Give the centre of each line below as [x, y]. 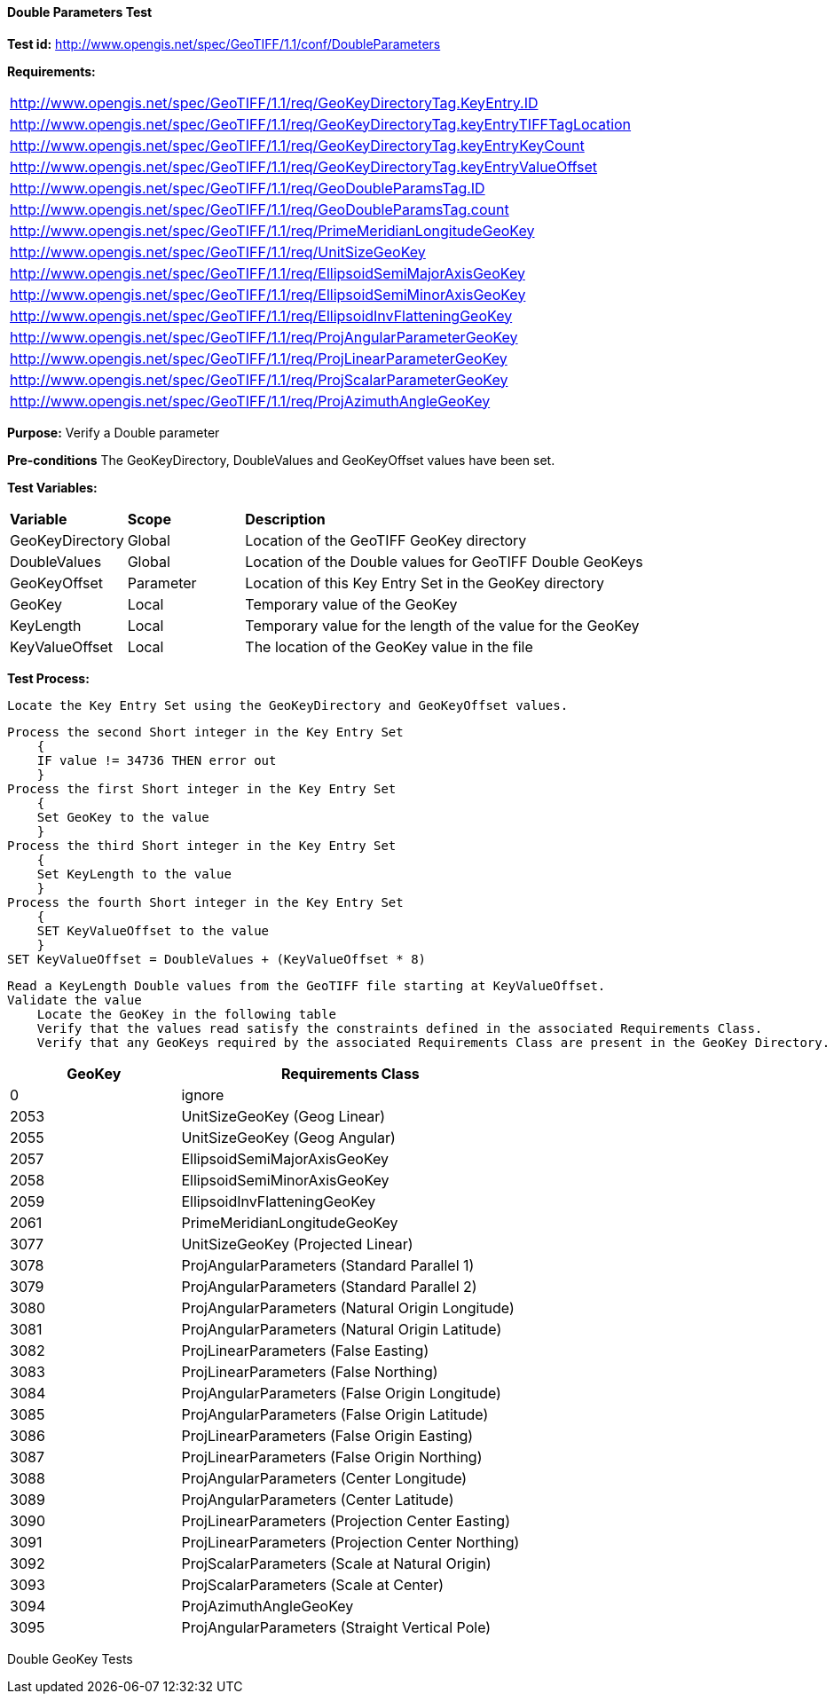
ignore [203, 1095]
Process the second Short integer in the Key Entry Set [205, 732]
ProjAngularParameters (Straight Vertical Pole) [336, 1627]
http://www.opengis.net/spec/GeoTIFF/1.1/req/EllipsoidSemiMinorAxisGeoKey [268, 294]
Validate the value [75, 1000]
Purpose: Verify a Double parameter [114, 432]
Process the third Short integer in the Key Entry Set [202, 845]
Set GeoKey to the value [123, 817]
